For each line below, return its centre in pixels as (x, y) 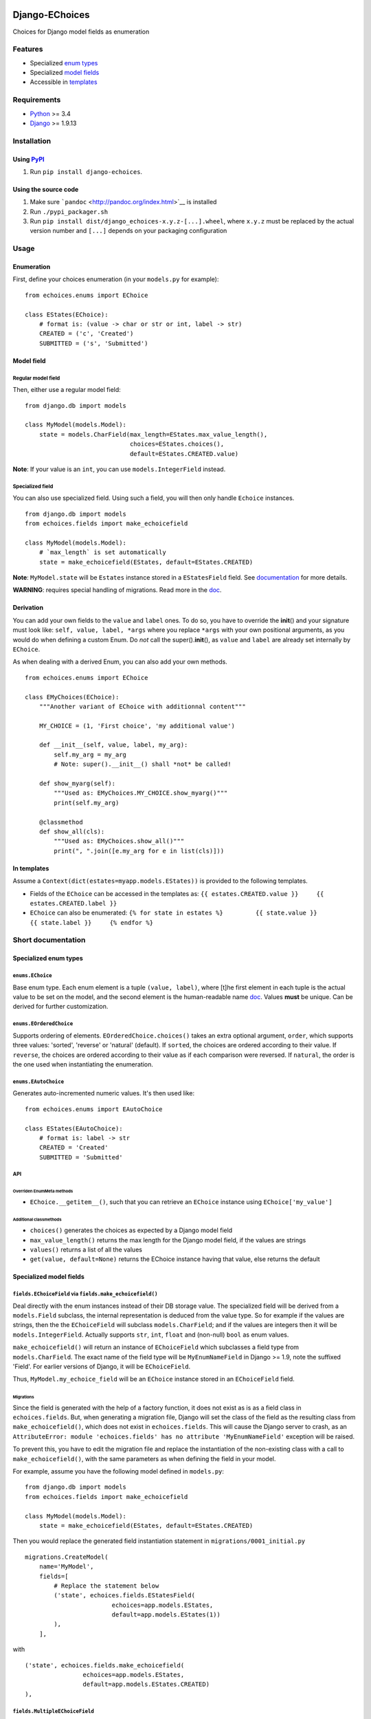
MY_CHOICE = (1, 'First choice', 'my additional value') (137, 726)
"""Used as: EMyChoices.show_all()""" (119, 841)
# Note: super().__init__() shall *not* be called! (143, 764)
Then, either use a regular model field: (67, 390)
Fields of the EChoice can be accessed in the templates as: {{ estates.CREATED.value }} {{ (177, 893)
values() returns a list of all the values (86, 1249)
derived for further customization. (60, 1007)
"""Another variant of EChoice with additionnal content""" (143, 706)
